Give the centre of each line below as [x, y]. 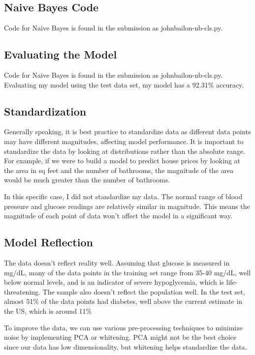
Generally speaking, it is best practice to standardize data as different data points [127, 132]
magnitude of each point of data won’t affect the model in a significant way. [118, 216]
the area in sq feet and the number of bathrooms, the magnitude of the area [119, 170]
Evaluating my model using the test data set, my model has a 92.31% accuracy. [124, 84]
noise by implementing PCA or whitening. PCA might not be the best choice [120, 337]
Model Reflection [48, 242]
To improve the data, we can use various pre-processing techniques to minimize [123, 327]
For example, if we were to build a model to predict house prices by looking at [122, 161]
